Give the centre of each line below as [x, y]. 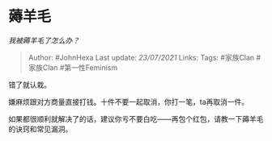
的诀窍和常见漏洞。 [40, 129]
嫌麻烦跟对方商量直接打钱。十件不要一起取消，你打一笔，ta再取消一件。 [129, 102]
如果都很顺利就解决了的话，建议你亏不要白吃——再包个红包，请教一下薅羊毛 [136, 118]
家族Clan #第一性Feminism [73, 67]
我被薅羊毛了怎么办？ [44, 40]
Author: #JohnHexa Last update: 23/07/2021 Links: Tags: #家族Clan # [144, 57]
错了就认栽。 [30, 85]
